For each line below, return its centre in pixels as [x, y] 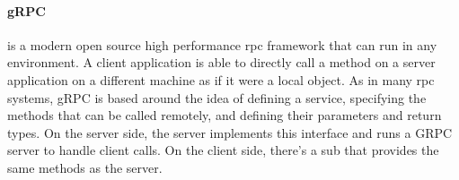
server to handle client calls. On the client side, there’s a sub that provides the [223, 150]
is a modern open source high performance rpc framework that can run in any [222, 44]
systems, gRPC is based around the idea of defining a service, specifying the [217, 97]
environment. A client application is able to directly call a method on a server [221, 62]
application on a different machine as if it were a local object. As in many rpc [221, 79]
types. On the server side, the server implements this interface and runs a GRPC [230, 132]
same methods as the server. [85, 167]
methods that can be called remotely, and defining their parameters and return [225, 115]
